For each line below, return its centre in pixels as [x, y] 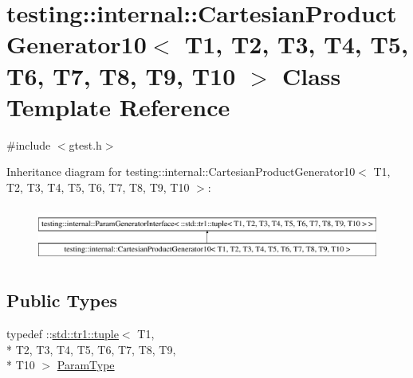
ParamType [86, 365]
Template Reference [118, 106]
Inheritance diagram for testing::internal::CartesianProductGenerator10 [181, 171]
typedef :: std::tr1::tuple [63, 334]
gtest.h [85, 144]
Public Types [62, 300]
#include [29, 144]
